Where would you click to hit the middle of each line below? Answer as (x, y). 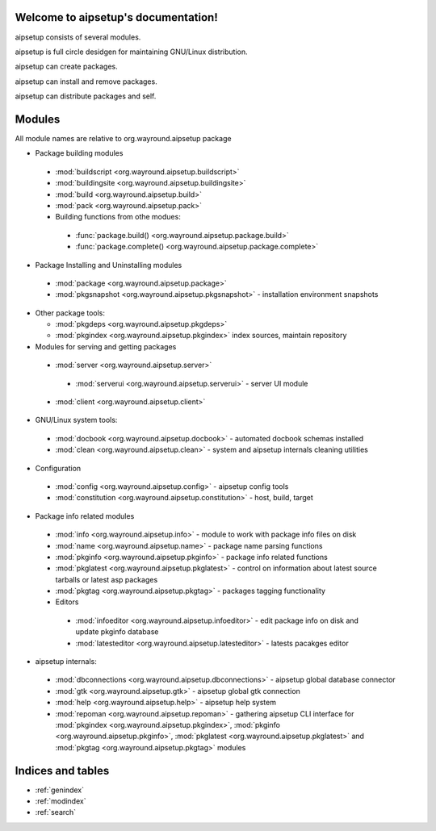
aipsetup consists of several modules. (78, 37)
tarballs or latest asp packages (107, 579)
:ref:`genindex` (60, 790)
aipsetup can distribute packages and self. (86, 96)
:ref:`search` (56, 812)
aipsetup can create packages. (66, 67)
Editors (67, 602)
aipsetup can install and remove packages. (86, 81)
